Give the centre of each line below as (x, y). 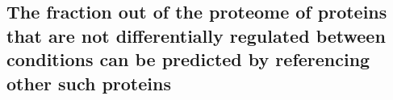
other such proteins (89, 83)
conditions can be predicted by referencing (188, 59)
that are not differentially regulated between (196, 35)
